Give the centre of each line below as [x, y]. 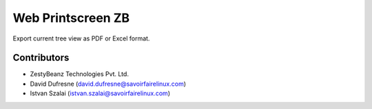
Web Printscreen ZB [71, 18]
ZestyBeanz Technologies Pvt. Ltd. [79, 74]
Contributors [41, 58]
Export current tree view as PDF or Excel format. [81, 38]
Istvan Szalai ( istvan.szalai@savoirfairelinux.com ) [100, 93]
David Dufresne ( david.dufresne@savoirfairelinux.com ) [108, 84]
